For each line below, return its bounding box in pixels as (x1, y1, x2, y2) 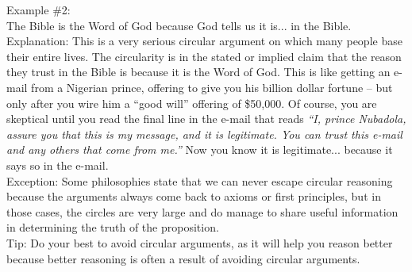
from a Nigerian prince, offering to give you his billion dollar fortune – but (31, 79, 393, 95)
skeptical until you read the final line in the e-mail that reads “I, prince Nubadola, (6, 110, 406, 127)
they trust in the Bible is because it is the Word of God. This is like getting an (6, 63, 391, 80)
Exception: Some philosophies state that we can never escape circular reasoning (6, 172, 393, 189)
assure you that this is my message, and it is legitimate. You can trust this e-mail (6, 125, 402, 142)
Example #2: (6, 2, 71, 17)
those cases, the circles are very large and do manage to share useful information (6, 203, 399, 220)
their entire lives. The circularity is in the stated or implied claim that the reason (6, 48, 402, 64)
